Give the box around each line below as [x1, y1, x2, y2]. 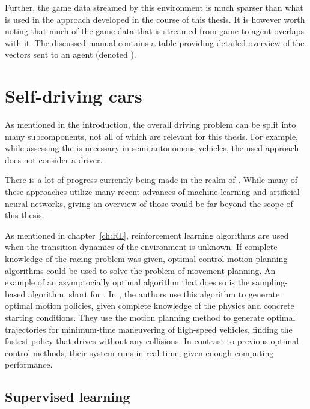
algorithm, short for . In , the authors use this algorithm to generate [28, 287, 280, 300]
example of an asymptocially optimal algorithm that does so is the [5, 276, 250, 288]
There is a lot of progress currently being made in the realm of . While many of [5, 173, 297, 186]
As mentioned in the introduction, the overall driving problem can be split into [5, 118, 296, 131]
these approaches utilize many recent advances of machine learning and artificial [5, 185, 300, 198]
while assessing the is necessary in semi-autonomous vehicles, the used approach [5, 142, 299, 154]
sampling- [252, 276, 288, 288]
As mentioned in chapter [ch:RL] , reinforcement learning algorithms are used [5, 228, 289, 241]
